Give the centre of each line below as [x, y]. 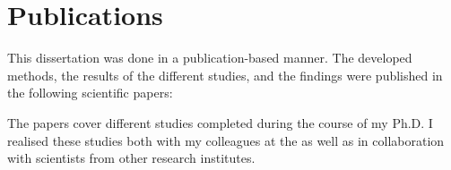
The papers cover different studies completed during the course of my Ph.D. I [220, 122]
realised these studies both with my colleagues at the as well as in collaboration [226, 140]
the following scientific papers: [90, 93]
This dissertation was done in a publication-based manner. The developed [210, 58]
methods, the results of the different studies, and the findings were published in [225, 75]
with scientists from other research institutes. [131, 158]
